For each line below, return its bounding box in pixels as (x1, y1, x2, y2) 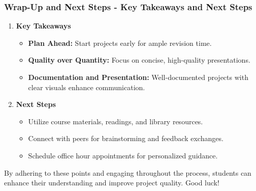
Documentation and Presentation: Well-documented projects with (28, 72, 248, 82)
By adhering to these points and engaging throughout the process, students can (4, 167, 251, 178)
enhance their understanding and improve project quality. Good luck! (4, 177, 219, 188)
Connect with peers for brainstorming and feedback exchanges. (28, 133, 223, 144)
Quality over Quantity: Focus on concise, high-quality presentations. (28, 54, 250, 65)
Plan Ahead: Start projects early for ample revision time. (28, 37, 212, 48)
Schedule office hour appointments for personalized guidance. (28, 150, 218, 160)
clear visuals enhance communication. (28, 81, 145, 92)
